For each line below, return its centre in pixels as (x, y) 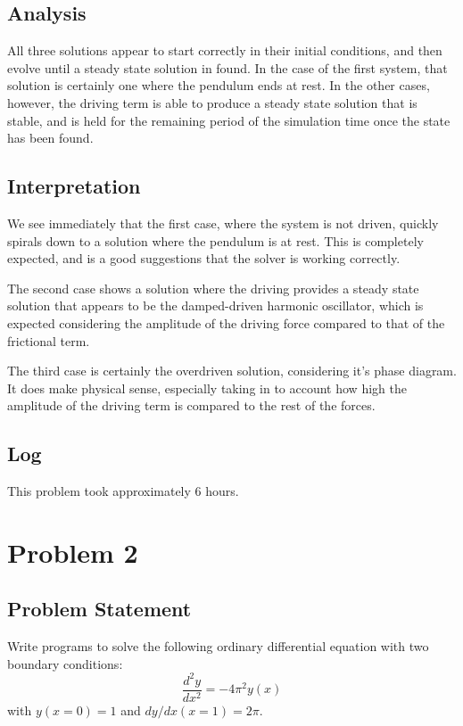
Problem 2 (73, 552)
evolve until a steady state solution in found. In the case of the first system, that (227, 67)
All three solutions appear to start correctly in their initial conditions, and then (225, 50)
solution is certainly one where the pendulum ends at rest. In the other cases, (219, 85)
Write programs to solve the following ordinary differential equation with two (218, 646)
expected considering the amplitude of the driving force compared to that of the (226, 322)
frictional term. (49, 340)
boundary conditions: (65, 663)
